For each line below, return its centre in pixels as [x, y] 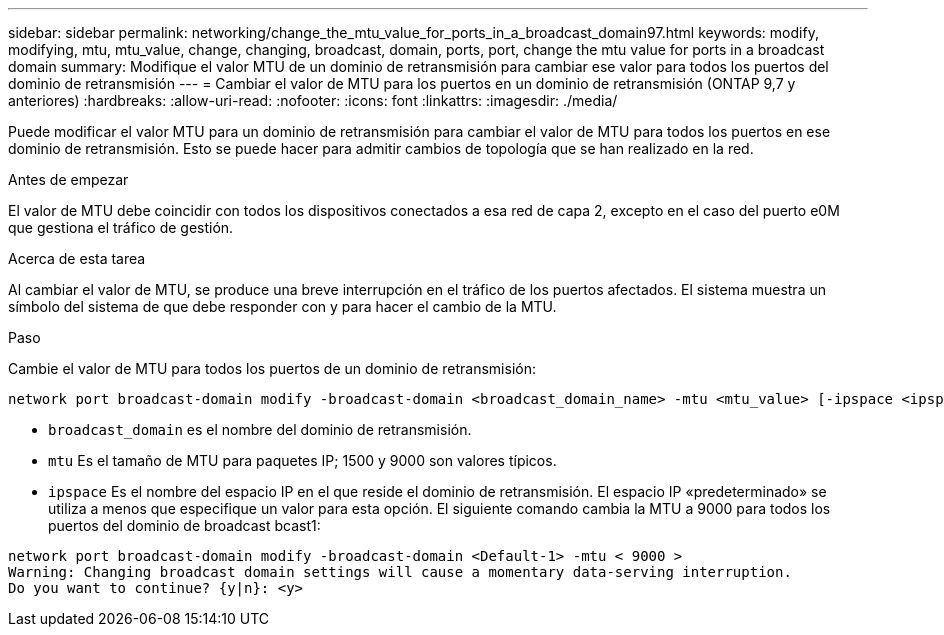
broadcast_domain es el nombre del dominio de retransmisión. [260, 429]
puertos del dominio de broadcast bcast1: [184, 525]
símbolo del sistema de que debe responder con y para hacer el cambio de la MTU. [282, 306]
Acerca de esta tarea [77, 258]
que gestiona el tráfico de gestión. [121, 227]
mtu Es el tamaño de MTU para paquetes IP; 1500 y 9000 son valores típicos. [302, 460]
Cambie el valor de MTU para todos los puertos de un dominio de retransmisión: [272, 368]
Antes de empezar [68, 179]
